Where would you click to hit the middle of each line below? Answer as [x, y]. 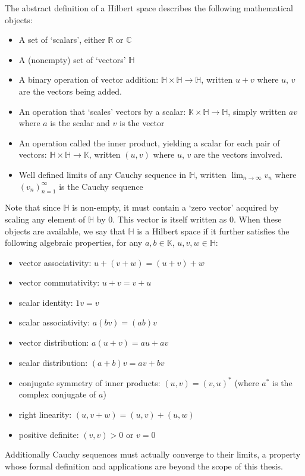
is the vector [142, 123]
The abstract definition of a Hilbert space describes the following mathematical [149, 8]
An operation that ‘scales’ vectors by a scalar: [102, 111]
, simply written [257, 111]
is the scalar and [80, 123]
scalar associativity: [54, 322]
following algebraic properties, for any [74, 242]
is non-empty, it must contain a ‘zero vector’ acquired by [175, 207]
